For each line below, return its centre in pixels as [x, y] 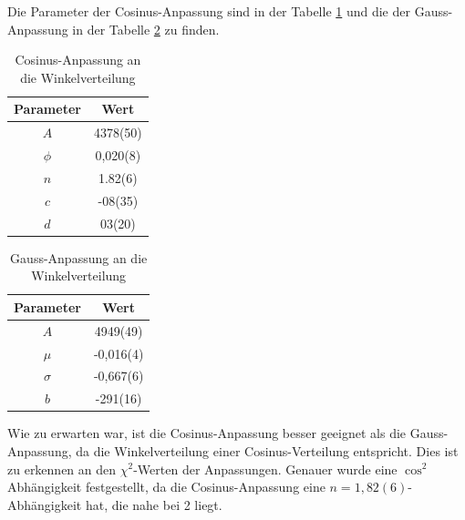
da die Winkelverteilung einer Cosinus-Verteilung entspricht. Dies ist [267, 450]
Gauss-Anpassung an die [79, 257]
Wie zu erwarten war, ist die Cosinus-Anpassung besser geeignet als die [207, 433]
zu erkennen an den [62, 469]
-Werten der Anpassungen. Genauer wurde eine [265, 469]
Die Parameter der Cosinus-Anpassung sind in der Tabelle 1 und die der [209, 11]
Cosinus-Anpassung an [78, 60]
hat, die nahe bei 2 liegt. [154, 504]
